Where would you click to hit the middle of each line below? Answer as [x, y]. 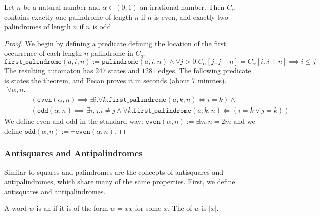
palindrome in [112, 53]
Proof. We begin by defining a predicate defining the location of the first [115, 43]
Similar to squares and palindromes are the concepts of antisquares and [114, 172]
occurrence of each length [43, 53]
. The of [180, 208]
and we [244, 121]
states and [124, 70]
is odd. [103, 26]
